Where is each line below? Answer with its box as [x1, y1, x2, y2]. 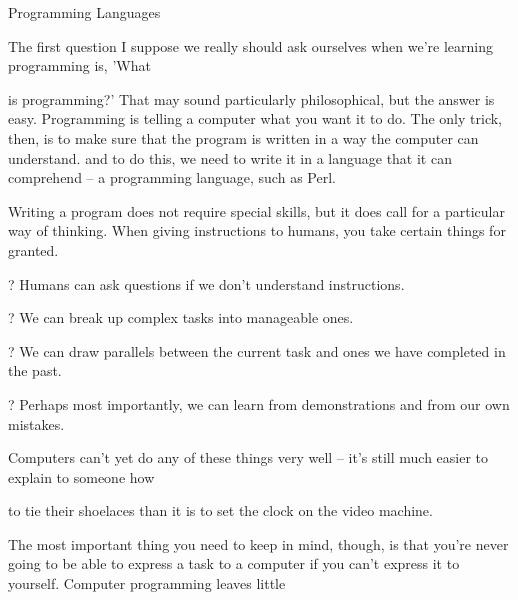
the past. [8, 360, 62, 381]
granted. [8, 239, 59, 260]
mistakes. [8, 413, 65, 434]
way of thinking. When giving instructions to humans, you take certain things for [8, 220, 506, 241]
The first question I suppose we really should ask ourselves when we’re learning [8, 35, 493, 56]
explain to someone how [8, 466, 155, 487]
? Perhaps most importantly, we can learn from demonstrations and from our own [8, 393, 510, 414]
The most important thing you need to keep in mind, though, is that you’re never [8, 533, 509, 554]
